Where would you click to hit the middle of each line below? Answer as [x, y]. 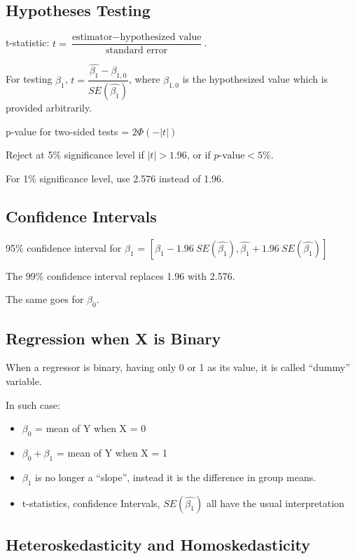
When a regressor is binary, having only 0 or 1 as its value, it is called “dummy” [178, 367]
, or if [199, 155]
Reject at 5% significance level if [75, 155]
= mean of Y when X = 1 [112, 452]
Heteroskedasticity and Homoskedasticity [158, 544]
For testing [29, 79]
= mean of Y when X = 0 [91, 428]
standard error [137, 51]
